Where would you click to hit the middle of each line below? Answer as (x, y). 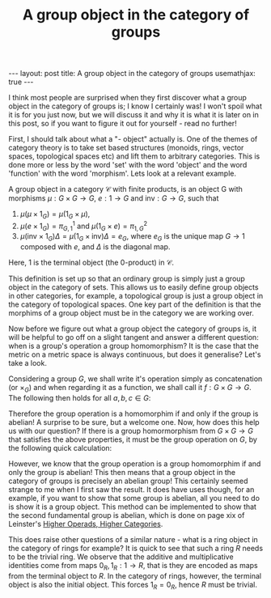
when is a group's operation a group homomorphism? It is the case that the (133, 346)
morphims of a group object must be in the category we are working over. (131, 313)
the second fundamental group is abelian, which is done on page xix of (127, 515)
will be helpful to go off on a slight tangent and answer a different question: (133, 337)
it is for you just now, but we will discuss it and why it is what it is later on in (133, 115)
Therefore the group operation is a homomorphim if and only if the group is (133, 414)
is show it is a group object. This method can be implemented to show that (133, 507)
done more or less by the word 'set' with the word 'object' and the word (128, 165)
